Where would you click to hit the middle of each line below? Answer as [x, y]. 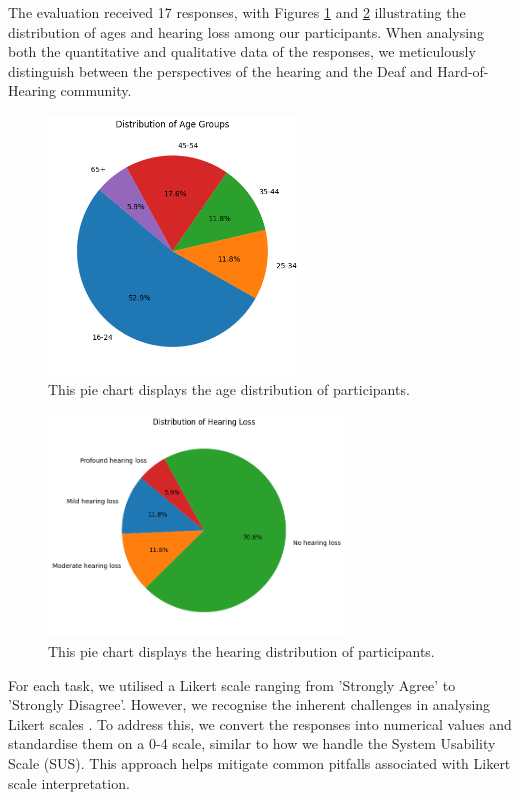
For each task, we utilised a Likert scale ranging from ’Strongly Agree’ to [232, 684]
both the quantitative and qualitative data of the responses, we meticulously [242, 51]
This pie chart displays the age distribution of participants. [229, 389]
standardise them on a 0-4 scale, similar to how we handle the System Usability [252, 743]
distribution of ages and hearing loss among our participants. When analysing [246, 31]
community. [96, 90]
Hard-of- [463, 70]
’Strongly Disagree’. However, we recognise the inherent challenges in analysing [249, 704]
